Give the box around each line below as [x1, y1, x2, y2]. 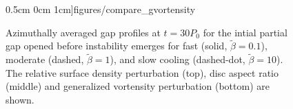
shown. [6, 93, 34, 106]
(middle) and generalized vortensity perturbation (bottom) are [6, 79, 270, 93]
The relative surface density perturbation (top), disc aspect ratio [6, 65, 279, 80]
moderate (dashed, [6, 52, 84, 66]
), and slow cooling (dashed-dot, [110, 52, 245, 66]
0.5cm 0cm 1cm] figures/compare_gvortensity [6, 2, 196, 16]
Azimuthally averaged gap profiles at [6, 25, 161, 39]
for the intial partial [203, 25, 287, 39]
